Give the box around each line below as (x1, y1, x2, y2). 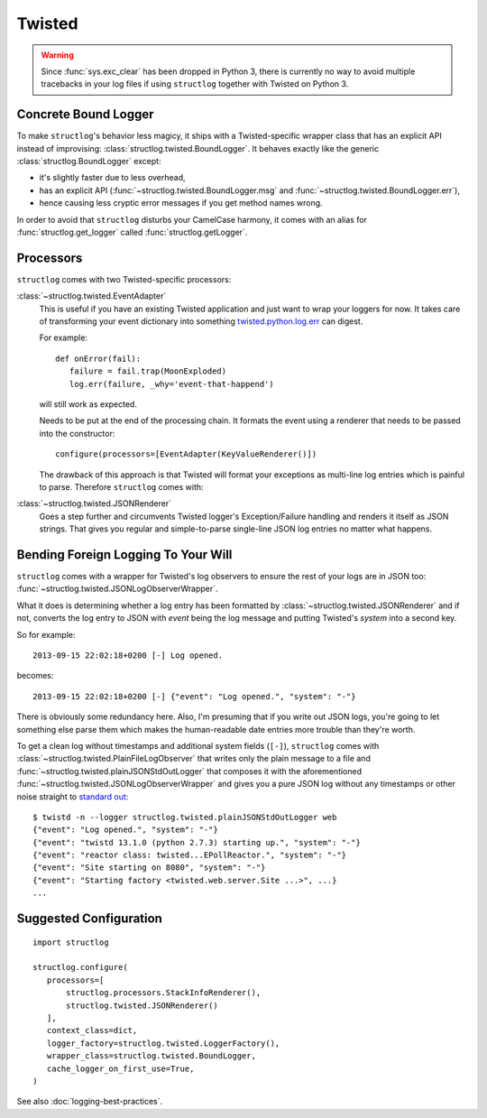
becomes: (16, 670, 54, 681)
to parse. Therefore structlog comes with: (39, 481, 204, 492)
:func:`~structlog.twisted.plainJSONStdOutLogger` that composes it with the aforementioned (16, 765, 363, 776)
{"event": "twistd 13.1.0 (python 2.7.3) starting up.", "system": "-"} (32, 837, 361, 847)
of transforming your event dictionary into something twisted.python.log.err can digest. (39, 316, 363, 327)
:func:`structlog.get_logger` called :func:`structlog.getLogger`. (16, 226, 248, 237)
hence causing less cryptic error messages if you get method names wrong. (39, 198, 324, 208)
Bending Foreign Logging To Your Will (16, 547, 233, 562)
